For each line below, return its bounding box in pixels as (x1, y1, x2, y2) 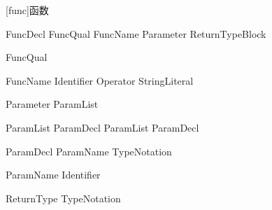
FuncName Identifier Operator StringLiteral (6, 73, 194, 87)
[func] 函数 (6, 3, 49, 17)
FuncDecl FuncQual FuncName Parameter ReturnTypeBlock (6, 26, 266, 41)
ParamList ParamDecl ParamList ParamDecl (6, 120, 199, 134)
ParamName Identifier (6, 167, 101, 182)
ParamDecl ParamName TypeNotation (6, 143, 172, 158)
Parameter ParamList (6, 97, 99, 111)
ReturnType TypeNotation (6, 190, 121, 205)
